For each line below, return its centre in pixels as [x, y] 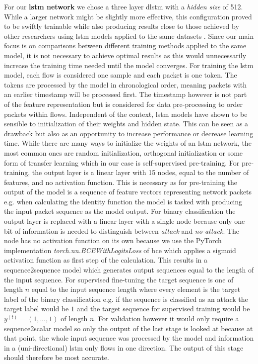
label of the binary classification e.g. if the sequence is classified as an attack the [126, 299]
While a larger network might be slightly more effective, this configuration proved [128, 16]
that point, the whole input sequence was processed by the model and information [129, 338]
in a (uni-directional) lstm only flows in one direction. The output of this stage [124, 347]
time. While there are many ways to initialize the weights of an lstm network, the [128, 143]
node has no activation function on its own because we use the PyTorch [113, 240]
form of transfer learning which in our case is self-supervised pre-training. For [122, 162]
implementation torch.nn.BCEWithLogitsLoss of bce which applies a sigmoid [120, 250]
